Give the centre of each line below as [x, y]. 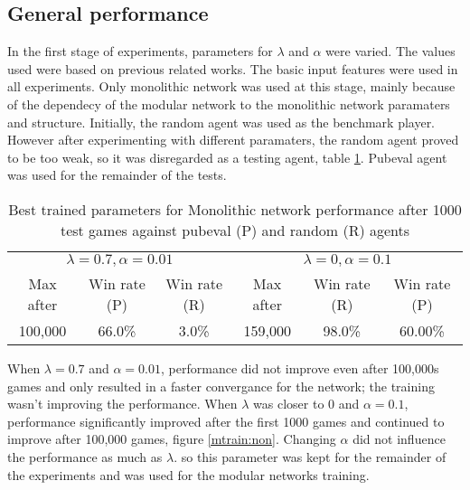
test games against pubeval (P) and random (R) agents [235, 230]
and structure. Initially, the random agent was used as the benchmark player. [221, 122]
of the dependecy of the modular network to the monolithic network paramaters [229, 104]
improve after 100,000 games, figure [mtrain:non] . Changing [172, 439]
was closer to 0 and [306, 404]
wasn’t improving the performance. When [122, 404]
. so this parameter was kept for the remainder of [310, 456]
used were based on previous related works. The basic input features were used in [233, 68]
